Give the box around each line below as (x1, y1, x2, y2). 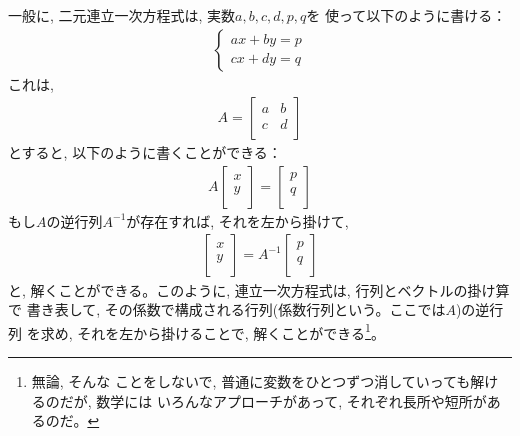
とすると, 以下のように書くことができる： (8, 142, 282, 163)
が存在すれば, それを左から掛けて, (126, 210, 349, 231)
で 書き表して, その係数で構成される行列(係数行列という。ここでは (8, 299, 446, 320)
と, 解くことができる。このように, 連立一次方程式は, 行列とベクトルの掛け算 (8, 279, 510, 300)
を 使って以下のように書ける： (306, 5, 507, 25)
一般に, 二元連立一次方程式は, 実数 (8, 5, 236, 25)
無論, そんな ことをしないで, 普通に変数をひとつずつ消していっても (31, 370, 471, 391)
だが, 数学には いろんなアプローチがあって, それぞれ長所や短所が (59, 390, 487, 411)
